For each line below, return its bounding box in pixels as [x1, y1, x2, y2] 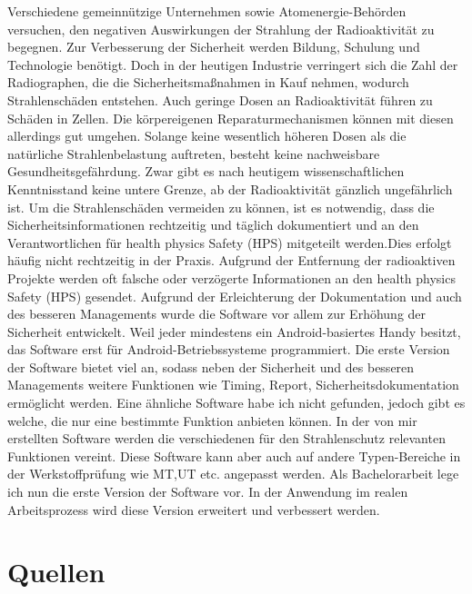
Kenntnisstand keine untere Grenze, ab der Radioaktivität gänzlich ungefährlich [7, 179, 453, 198]
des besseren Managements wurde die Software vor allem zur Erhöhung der [7, 304, 427, 323]
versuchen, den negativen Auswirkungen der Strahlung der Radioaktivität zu [7, 19, 435, 38]
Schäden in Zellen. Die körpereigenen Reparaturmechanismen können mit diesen [7, 108, 454, 127]
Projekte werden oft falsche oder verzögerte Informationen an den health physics [7, 268, 456, 287]
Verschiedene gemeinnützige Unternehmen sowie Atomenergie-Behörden [7, 2, 407, 20]
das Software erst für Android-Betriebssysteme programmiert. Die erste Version [7, 340, 450, 359]
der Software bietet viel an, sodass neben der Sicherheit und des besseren [7, 357, 415, 376]
